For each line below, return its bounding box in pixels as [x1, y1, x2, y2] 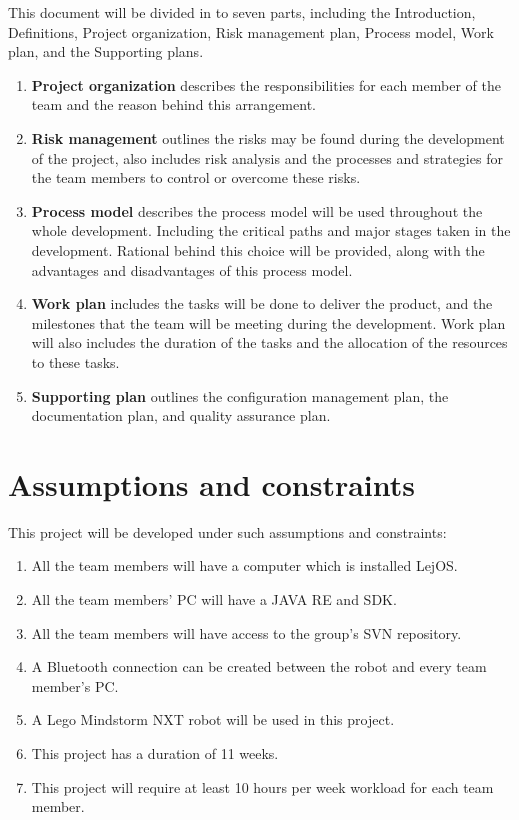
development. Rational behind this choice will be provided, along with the [31, 239, 485, 260]
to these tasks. [31, 351, 120, 372]
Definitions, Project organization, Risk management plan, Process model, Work [8, 21, 494, 42]
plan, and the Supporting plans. [8, 41, 204, 62]
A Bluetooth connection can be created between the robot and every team [31, 656, 487, 677]
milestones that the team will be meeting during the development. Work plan [31, 312, 506, 333]
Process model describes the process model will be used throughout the [31, 200, 483, 221]
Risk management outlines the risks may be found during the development [31, 127, 505, 148]
